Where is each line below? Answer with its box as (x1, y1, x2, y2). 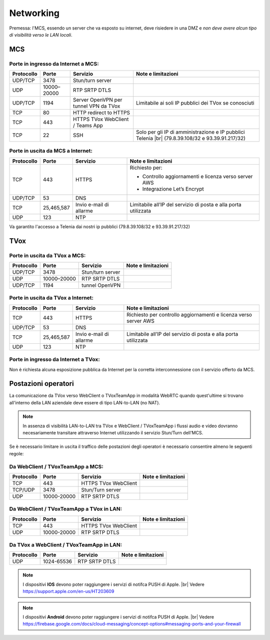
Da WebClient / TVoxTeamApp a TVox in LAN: (9, 505, 122, 512)
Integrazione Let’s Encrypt (142, 185, 204, 192)
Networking (9, 8, 60, 19)
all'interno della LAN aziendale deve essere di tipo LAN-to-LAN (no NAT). (9, 399, 160, 405)
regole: (9, 450, 24, 456)
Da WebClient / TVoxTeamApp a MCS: (9, 463, 103, 470)
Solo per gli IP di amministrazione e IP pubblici (135, 129, 245, 136)
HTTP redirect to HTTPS (72, 109, 130, 116)
